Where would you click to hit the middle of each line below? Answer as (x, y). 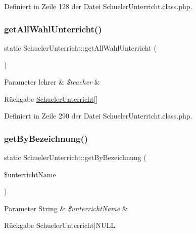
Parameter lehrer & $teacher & (52, 82)
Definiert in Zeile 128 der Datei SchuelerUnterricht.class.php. (98, 6)
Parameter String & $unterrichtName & (66, 208)
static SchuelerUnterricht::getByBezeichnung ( (75, 157)
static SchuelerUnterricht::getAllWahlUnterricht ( (80, 47)
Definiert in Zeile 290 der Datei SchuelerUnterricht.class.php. (98, 116)
